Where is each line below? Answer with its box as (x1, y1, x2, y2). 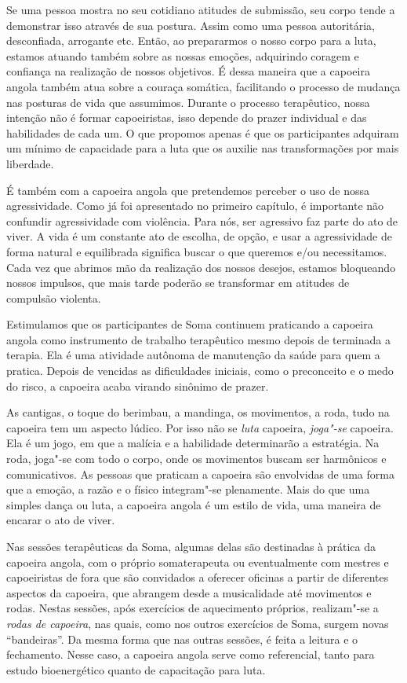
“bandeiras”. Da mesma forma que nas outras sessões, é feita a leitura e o (6, 630, 358, 647)
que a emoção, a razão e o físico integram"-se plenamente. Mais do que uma (6, 481, 370, 498)
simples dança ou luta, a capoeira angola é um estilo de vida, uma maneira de (6, 496, 381, 512)
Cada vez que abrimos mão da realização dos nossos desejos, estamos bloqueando (6, 259, 396, 275)
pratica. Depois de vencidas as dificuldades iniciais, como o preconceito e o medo (6, 362, 394, 379)
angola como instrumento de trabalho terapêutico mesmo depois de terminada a (6, 331, 391, 347)
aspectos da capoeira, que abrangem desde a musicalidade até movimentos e (6, 584, 372, 600)
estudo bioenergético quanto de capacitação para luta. (6, 661, 266, 677)
